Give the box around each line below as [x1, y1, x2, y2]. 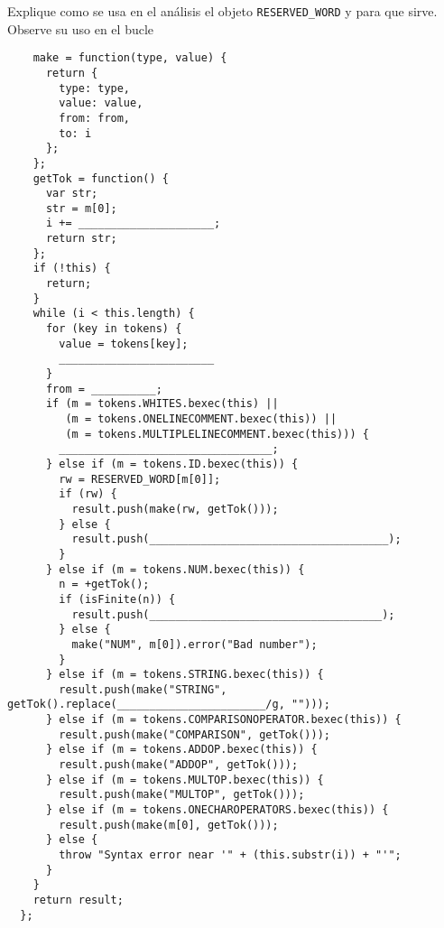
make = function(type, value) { [32, 51, 227, 65]
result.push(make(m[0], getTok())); [59, 818, 279, 831]
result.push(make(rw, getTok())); [71, 502, 279, 515]
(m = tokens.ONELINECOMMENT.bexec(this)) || [65, 413, 338, 425]
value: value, [59, 97, 143, 110]
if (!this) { [32, 262, 111, 275]
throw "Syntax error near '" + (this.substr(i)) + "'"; [59, 849, 402, 862]
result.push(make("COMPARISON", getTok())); [59, 728, 330, 741]
